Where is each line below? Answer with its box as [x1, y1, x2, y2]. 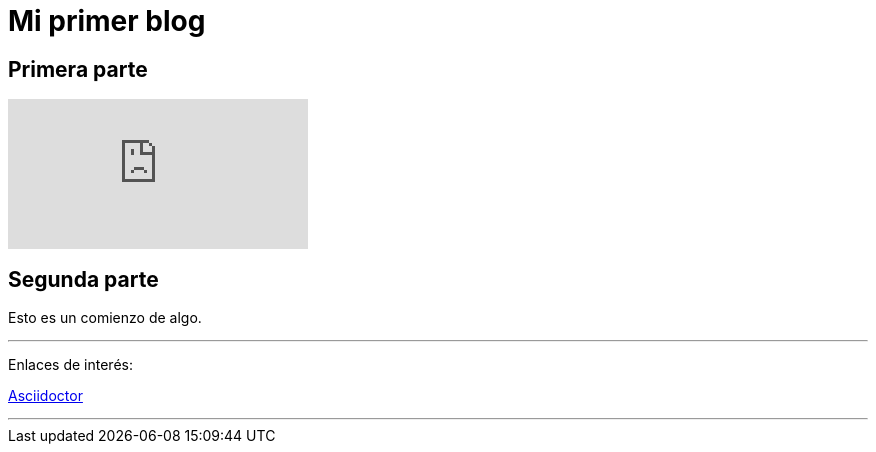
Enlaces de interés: [8, 356, 133, 374]
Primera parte [8, 56, 148, 82]
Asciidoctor [8, 387, 83, 405]
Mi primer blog [8, 4, 206, 38]
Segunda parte [8, 266, 159, 292]
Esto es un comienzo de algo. [8, 309, 202, 327]
